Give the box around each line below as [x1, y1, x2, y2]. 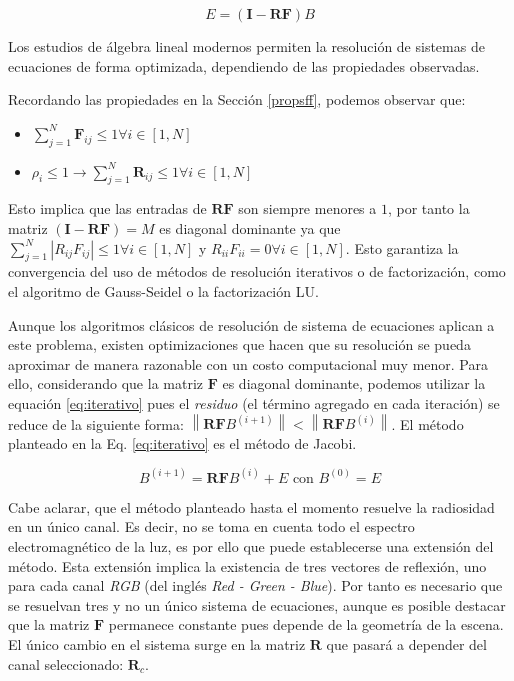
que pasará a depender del [326, 634, 487, 655]
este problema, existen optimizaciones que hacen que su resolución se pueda [8, 334, 471, 355]
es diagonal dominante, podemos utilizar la [222, 373, 486, 394]
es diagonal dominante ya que [159, 217, 341, 238]
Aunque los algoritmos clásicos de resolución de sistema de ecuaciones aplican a [8, 314, 495, 335]
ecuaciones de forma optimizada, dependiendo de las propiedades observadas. [8, 55, 480, 76]
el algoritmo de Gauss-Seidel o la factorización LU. [8, 280, 319, 301]
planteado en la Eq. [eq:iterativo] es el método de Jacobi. [8, 432, 357, 453]
